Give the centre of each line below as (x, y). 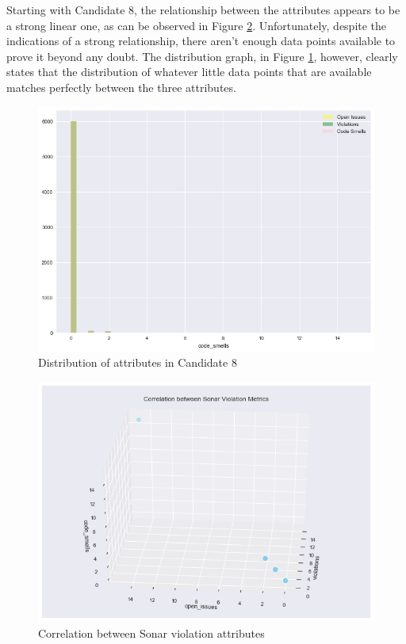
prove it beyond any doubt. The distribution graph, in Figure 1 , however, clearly (202, 56)
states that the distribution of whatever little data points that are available (189, 72)
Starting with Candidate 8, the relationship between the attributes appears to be (203, 10)
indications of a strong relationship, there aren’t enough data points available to (201, 41)
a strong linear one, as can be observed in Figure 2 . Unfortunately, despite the (197, 25)
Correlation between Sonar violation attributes (151, 633)
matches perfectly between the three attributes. (121, 87)
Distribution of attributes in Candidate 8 (138, 362)
